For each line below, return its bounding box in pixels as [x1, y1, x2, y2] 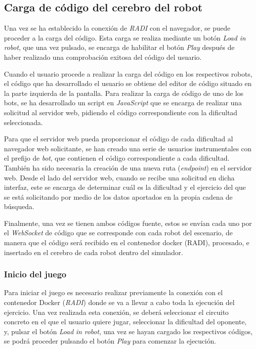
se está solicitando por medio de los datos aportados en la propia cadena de [4, 191, 233, 202]
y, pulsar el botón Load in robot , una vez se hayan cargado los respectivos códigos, [4, 326, 253, 336]
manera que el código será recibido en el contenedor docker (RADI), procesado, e [4, 237, 250, 248]
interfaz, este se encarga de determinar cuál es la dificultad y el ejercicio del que [4, 182, 246, 192]
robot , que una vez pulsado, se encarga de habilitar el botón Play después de [4, 42, 235, 52]
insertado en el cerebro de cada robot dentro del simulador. [4, 247, 183, 257]
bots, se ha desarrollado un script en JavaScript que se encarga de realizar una [4, 97, 242, 108]
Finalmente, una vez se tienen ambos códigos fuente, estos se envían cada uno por [4, 218, 252, 228]
